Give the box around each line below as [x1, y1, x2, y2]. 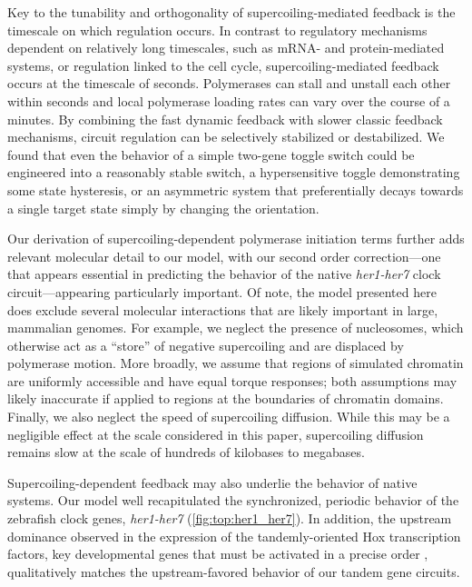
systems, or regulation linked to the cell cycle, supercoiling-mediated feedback [7, 55, 439, 75]
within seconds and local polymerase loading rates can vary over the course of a [7, 91, 450, 110]
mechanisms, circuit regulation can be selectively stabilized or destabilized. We [7, 127, 445, 146]
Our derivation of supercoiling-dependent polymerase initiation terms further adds [7, 229, 465, 248]
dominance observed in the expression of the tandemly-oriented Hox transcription [7, 526, 461, 545]
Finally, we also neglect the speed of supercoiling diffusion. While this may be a [7, 407, 450, 426]
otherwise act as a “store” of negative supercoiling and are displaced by [7, 335, 404, 354]
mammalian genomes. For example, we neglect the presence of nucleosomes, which [7, 318, 464, 337]
